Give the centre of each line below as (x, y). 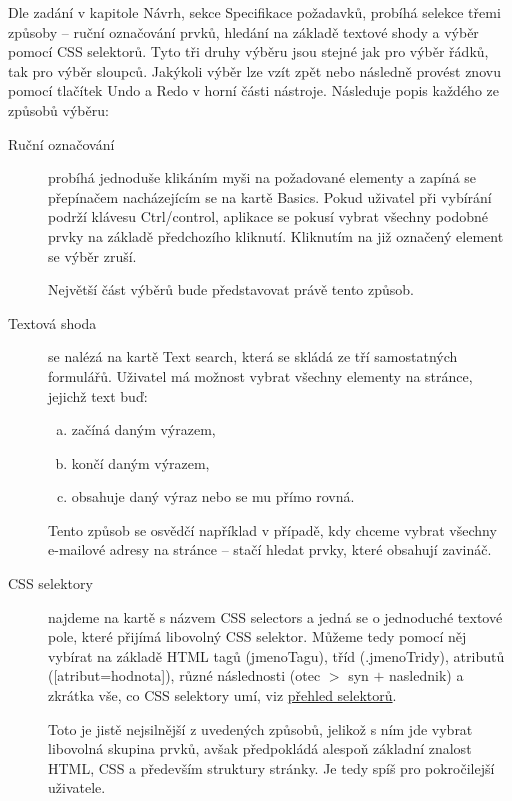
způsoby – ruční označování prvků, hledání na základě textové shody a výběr (243, 31)
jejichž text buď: (98, 395)
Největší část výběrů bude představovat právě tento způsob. (231, 289)
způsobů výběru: (58, 109)
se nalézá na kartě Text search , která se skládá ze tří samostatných (253, 356)
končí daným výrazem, (140, 462)
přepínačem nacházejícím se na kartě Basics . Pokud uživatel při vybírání (270, 196)
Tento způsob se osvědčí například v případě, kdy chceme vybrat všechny (272, 529)
